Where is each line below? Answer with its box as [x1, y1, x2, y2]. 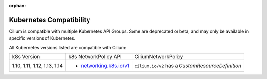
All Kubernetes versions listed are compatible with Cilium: [9, 44, 127, 50]
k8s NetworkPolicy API [68, 53, 122, 60]
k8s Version [12, 53, 40, 60]
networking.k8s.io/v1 [81, 62, 130, 69]
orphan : [9, 3, 26, 8]
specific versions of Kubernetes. [9, 35, 76, 41]
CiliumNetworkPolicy [134, 53, 183, 60]
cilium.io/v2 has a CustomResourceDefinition [134, 62, 242, 69]
